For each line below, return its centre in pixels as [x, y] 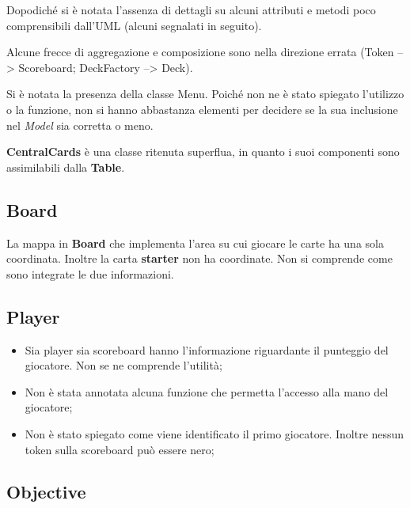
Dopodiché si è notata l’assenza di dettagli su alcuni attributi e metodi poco [191, 9]
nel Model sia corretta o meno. [80, 125]
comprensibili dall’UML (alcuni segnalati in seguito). [134, 25]
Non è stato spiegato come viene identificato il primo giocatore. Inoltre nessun [214, 433]
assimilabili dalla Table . [66, 167]
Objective [46, 492]
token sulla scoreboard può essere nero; [120, 449]
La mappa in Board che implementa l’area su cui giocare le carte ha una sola [195, 243]
